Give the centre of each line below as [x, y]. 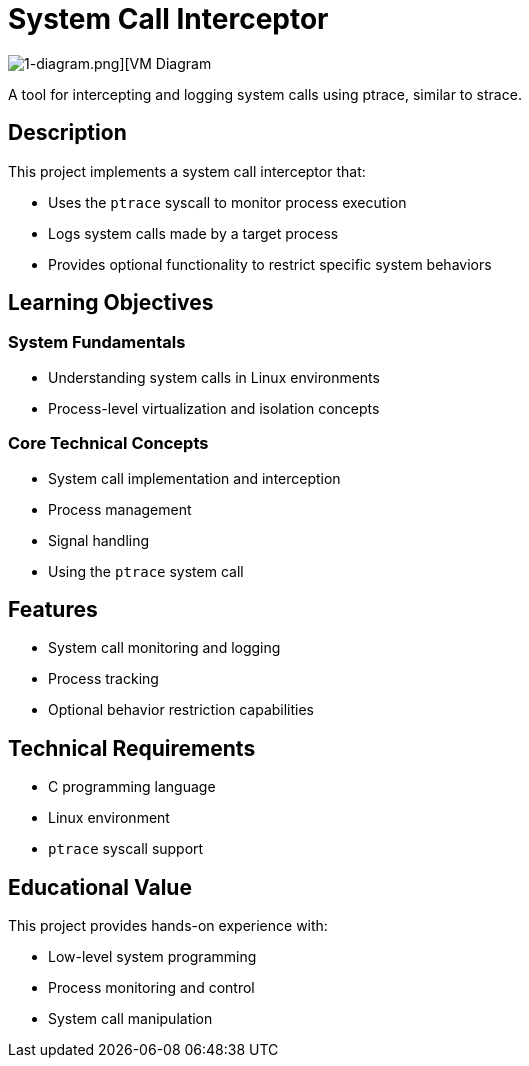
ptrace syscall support [126, 849]
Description [67, 133]
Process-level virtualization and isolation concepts [214, 408]
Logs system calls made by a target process [193, 233]
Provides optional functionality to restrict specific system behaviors [270, 264]
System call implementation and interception [194, 478]
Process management [120, 509]
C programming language [132, 787]
